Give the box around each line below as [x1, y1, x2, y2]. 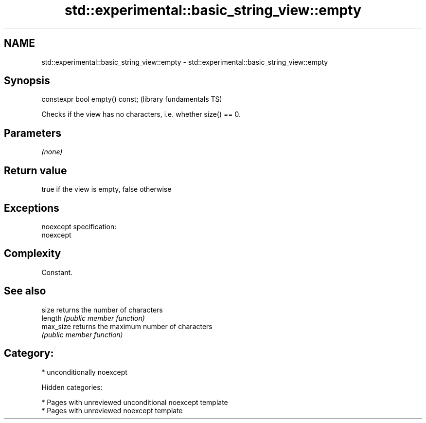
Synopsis [4, 74, 50, 87]
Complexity [4, 247, 61, 260]
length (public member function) [41, 313, 145, 322]
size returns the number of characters [41, 305, 163, 314]
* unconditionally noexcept [41, 368, 127, 376]
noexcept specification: [41, 222, 117, 231]
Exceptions [4, 202, 59, 214]
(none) [41, 147, 63, 156]
